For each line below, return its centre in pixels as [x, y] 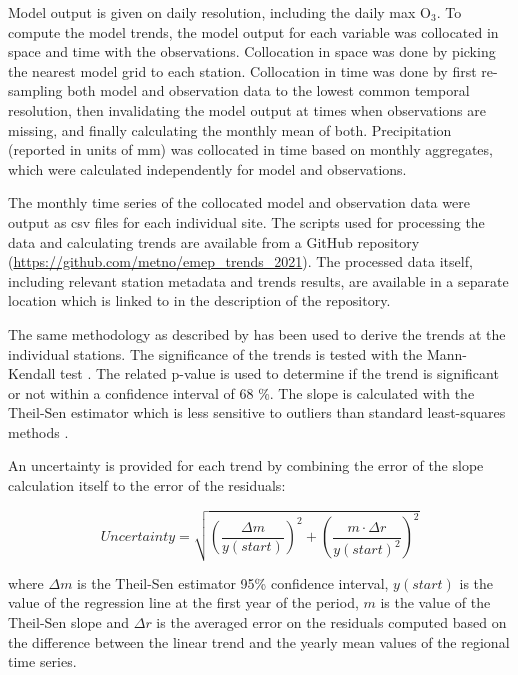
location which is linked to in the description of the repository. [199, 300]
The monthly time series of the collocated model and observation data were [239, 202]
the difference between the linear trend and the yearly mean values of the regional [259, 641]
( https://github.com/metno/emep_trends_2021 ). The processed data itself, [240, 261]
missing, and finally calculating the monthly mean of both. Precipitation [230, 129]
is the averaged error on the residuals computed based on [331, 622]
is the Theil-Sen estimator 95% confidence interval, [233, 582]
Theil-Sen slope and [69, 622]
